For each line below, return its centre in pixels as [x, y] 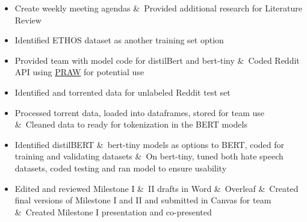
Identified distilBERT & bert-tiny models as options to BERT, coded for [150, 144]
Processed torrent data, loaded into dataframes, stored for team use [139, 112]
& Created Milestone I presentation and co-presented [113, 211]
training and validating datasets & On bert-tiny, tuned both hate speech [149, 156]
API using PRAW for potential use [79, 72]
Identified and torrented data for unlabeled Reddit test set [122, 92]
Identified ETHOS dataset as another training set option [119, 40]
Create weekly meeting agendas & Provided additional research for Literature [158, 8]
